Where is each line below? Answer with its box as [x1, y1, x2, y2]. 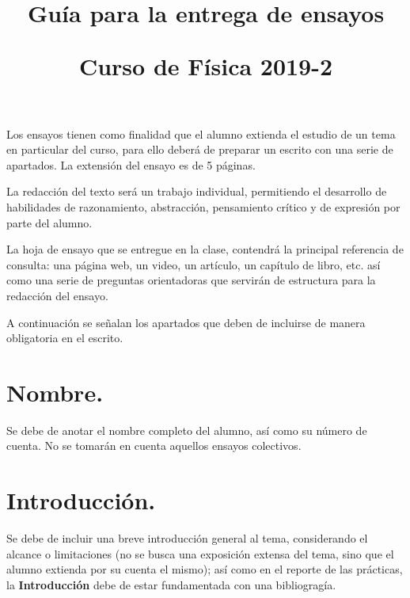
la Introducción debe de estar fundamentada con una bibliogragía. [6, 576, 336, 592]
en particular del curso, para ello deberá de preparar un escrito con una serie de [6, 141, 393, 158]
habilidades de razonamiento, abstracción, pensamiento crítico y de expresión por [6, 198, 401, 215]
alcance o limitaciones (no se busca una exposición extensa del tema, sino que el [6, 545, 394, 562]
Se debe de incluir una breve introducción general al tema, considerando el [6, 530, 368, 547]
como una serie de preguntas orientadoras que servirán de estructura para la [6, 272, 376, 288]
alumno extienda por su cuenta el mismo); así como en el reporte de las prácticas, [6, 561, 403, 577]
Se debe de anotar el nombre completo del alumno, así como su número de [6, 421, 367, 438]
